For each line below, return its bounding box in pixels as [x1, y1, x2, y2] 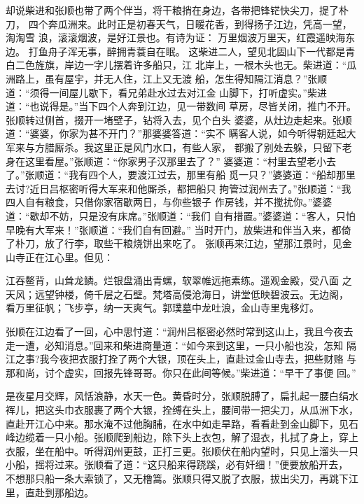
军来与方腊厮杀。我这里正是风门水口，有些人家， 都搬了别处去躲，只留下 [6, 139, 342, 154]
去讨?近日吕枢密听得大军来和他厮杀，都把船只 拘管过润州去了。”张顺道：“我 [6, 181, 351, 195]
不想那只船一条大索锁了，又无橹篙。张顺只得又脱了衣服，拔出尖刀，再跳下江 [6, 471, 358, 485]
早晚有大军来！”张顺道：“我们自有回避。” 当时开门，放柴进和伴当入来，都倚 [6, 222, 351, 237]
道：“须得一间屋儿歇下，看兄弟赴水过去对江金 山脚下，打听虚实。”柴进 [6, 85, 327, 99]
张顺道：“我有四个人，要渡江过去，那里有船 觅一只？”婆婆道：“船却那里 [24, 167, 356, 182]
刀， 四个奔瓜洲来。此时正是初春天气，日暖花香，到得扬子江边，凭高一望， [6, 16, 352, 31]
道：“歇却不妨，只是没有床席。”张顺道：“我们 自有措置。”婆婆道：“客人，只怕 [6, 208, 356, 223]
